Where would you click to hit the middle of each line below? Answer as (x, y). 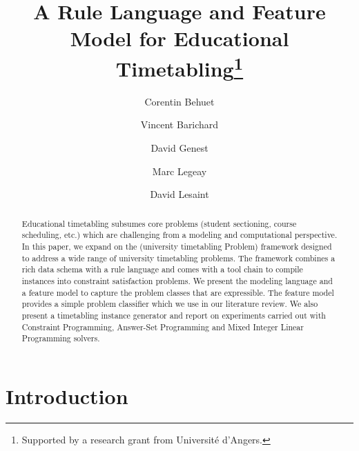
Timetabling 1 (179, 67)
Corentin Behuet (179, 101)
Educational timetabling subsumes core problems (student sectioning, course (159, 223)
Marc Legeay (179, 171)
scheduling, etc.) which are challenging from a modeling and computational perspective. (179, 235)
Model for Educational (179, 38)
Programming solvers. (61, 338)
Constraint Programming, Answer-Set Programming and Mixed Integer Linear (163, 327)
